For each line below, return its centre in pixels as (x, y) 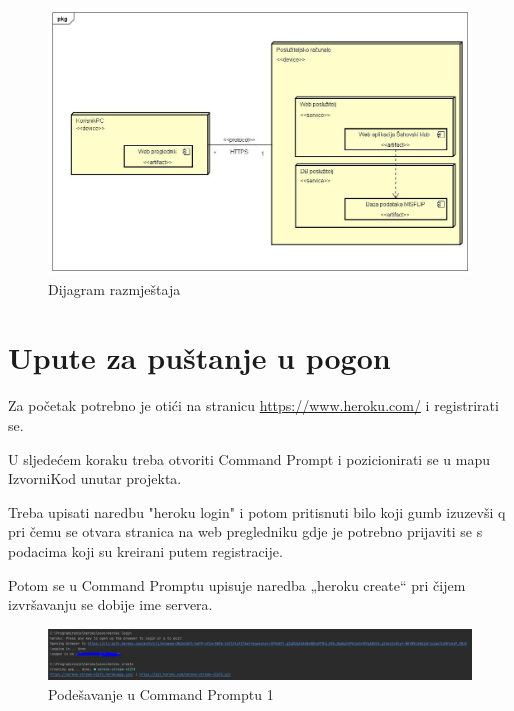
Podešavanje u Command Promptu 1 (161, 693)
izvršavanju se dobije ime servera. (110, 604)
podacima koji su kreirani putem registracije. (145, 550)
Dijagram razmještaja (114, 288)
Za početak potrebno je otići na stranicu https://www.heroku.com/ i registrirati (253, 405)
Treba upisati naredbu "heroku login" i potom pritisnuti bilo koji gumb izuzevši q (257, 511)
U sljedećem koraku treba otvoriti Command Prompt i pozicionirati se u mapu (249, 458)
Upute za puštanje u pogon (199, 357)
